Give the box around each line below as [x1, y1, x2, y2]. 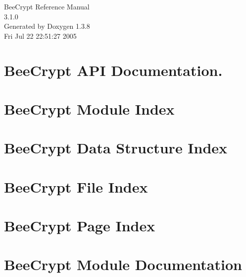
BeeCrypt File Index [4, 176, 148, 197]
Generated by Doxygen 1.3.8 [4, 21, 90, 31]
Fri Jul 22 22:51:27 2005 [4, 30, 77, 41]
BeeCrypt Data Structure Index [4, 138, 228, 158]
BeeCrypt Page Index [4, 215, 155, 236]
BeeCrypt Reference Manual [4, 1, 90, 11]
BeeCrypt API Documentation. [4, 60, 223, 80]
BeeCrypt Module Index [4, 98, 175, 119]
